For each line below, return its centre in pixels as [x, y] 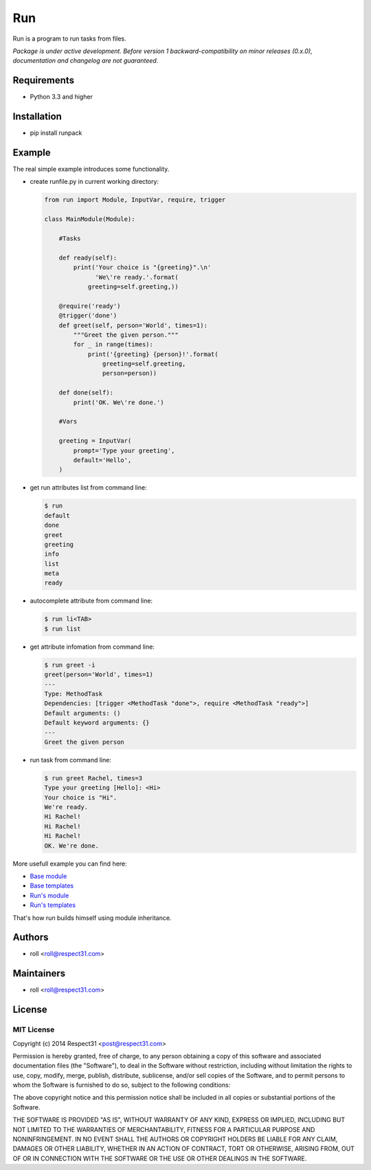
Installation [37, 117]
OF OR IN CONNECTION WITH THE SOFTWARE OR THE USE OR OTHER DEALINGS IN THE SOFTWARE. [160, 1158]
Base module [48, 876]
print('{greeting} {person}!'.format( [153, 354]
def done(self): [86, 393]
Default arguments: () [82, 713]
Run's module [49, 895]
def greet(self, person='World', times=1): [133, 325]
